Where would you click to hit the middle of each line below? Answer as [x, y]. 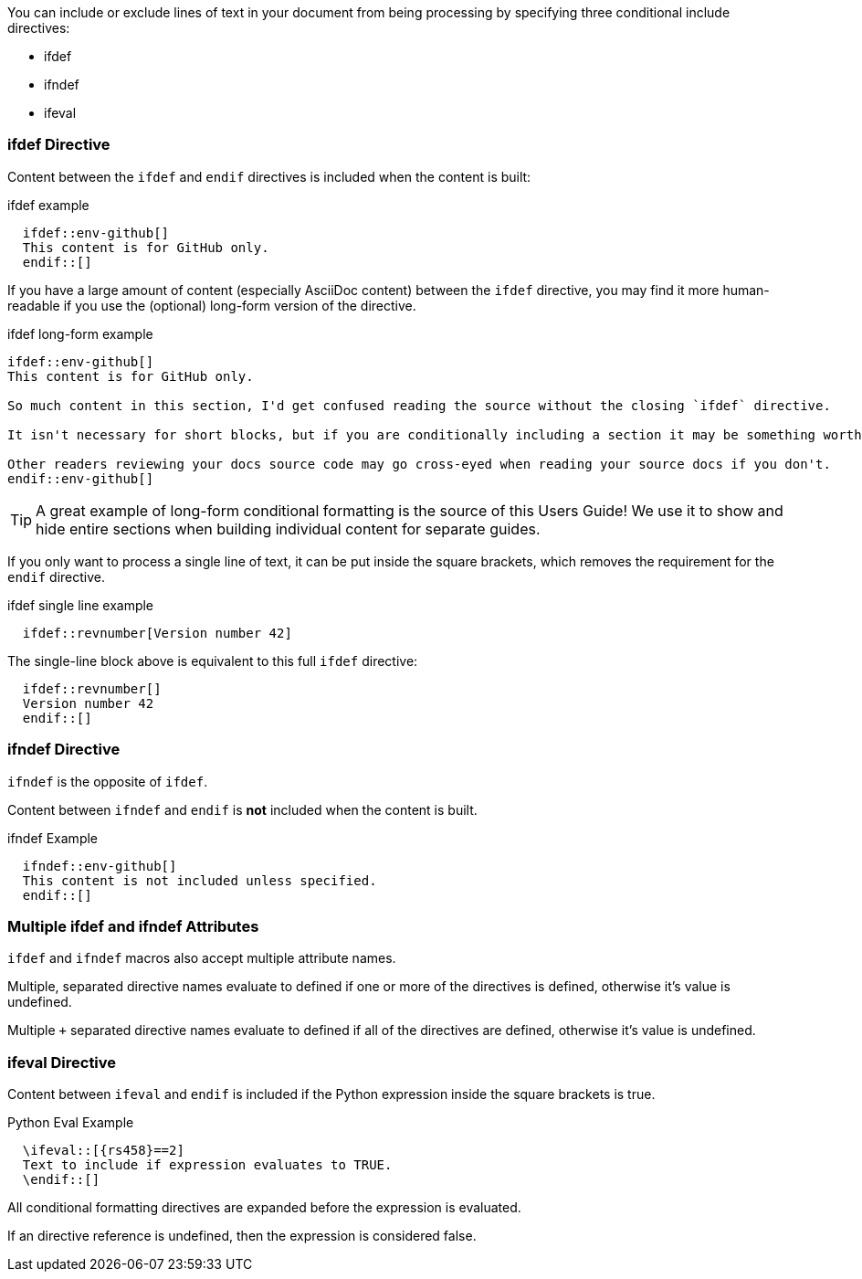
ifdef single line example [81, 605]
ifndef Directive [64, 750]
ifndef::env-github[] [100, 866]
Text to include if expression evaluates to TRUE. [207, 1165]
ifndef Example [53, 838]
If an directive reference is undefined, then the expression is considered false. [242, 1236]
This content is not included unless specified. [200, 880]
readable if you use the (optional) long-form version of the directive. [212, 305]
